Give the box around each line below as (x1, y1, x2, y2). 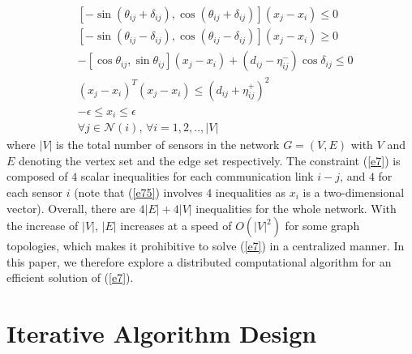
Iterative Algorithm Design (6, 317, 317, 350)
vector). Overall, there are (6, 199, 135, 216)
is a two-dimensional (303, 183, 405, 200)
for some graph (285, 217, 360, 234)
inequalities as (215, 183, 285, 200)
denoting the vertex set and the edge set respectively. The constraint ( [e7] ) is (19, 151, 401, 168)
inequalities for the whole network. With (195, 199, 397, 216)
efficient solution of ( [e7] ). (6, 269, 134, 286)
